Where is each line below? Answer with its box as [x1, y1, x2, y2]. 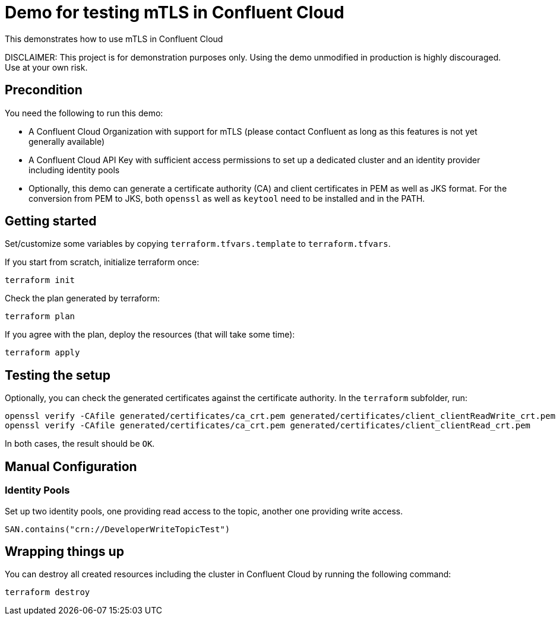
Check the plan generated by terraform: [5, 293, 160, 304]
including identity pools [29, 164, 120, 175]
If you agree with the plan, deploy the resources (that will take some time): [5, 329, 295, 340]
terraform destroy [5, 587, 90, 597]
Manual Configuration [5, 459, 137, 474]
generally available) [29, 136, 105, 147]
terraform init [5, 275, 75, 285]
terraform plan [5, 311, 75, 322]
